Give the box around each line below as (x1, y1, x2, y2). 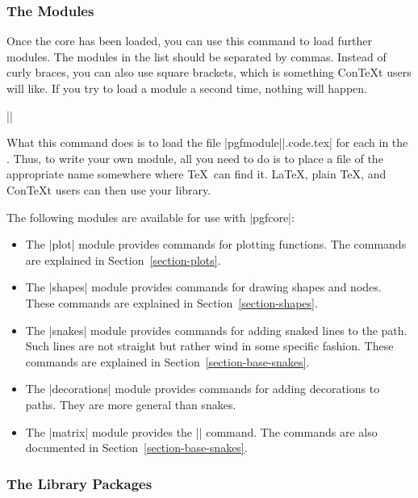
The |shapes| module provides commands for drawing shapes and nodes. (25, 278, 382, 295)
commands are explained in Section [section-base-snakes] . (25, 353, 310, 370)
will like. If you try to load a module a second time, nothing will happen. (6, 80, 367, 96)
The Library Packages (6, 473, 153, 493)
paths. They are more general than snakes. (25, 395, 236, 412)
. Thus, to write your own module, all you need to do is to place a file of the (6, 149, 383, 166)
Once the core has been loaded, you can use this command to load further (6, 32, 372, 49)
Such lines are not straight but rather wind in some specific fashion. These (25, 337, 394, 354)
